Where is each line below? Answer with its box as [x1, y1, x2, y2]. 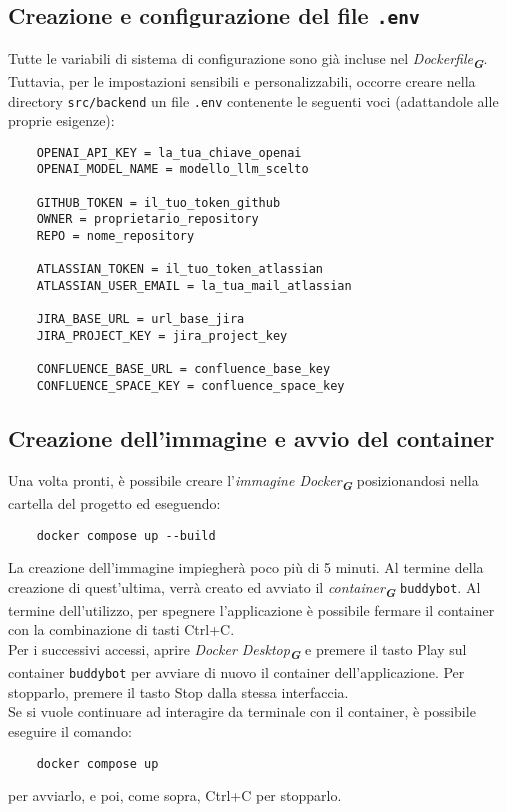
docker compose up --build [36, 528, 216, 543]
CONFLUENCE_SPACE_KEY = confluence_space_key [36, 378, 345, 393]
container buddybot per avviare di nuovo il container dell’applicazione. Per [8, 662, 465, 683]
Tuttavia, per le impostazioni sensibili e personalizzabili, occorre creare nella [8, 70, 476, 91]
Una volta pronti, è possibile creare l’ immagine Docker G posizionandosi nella [8, 469, 479, 494]
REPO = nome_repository [36, 229, 195, 244]
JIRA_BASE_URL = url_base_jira [36, 312, 245, 327]
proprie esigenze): [8, 110, 115, 131]
